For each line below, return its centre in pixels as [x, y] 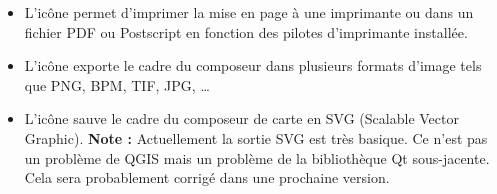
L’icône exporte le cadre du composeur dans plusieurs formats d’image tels [253, 65]
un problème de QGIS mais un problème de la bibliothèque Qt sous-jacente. [257, 157]
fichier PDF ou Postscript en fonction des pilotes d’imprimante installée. [246, 31]
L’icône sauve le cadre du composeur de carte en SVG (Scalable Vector [241, 118]
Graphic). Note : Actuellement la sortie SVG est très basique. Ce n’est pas [256, 137]
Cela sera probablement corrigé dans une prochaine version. [207, 177]
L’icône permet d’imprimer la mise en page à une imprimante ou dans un [249, 12]
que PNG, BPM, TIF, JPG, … [117, 84]
